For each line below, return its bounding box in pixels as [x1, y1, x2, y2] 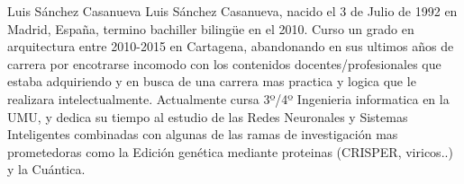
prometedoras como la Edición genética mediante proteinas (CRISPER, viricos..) [7, 142, 453, 161]
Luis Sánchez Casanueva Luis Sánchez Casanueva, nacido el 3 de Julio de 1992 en [7, 2, 458, 20]
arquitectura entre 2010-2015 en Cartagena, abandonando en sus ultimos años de [7, 37, 454, 56]
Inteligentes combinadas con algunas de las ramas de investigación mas [7, 125, 398, 144]
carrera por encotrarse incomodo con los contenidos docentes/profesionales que [7, 54, 441, 73]
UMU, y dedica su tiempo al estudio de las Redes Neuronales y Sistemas [7, 107, 408, 126]
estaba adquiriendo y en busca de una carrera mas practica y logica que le [7, 72, 416, 91]
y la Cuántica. [7, 160, 86, 179]
